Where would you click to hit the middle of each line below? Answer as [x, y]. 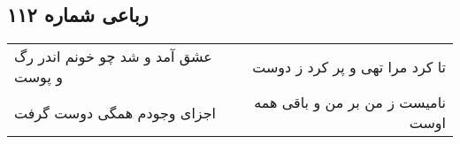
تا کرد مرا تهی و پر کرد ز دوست [349, 66]
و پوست [38, 77]
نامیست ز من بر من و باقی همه [350, 102]
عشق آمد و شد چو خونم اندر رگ [113, 57]
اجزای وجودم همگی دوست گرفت [115, 112]
